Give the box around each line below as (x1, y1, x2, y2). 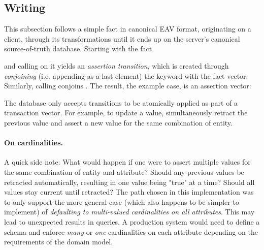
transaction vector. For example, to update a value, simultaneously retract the (4, 107, 248, 118)
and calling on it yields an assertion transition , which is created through (4, 60, 229, 71)
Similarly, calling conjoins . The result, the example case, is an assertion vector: (4, 80, 251, 91)
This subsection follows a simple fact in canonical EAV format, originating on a (4, 23, 251, 34)
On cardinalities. (4, 137, 63, 148)
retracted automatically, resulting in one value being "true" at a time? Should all (4, 176, 255, 187)
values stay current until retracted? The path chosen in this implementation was (4, 186, 254, 197)
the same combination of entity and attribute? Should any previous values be (4, 166, 244, 177)
